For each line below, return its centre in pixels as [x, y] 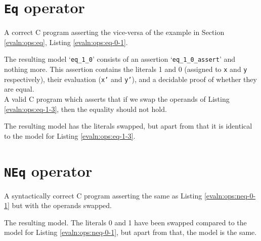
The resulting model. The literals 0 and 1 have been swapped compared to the [125, 222]
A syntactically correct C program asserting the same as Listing [103, 195]
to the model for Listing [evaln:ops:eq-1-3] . [70, 135]
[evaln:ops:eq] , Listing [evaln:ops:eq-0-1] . [66, 42]
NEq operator [48, 170]
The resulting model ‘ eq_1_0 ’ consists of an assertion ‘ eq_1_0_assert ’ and [120, 59]
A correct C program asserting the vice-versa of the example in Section [114, 32]
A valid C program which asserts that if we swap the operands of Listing [117, 99]
